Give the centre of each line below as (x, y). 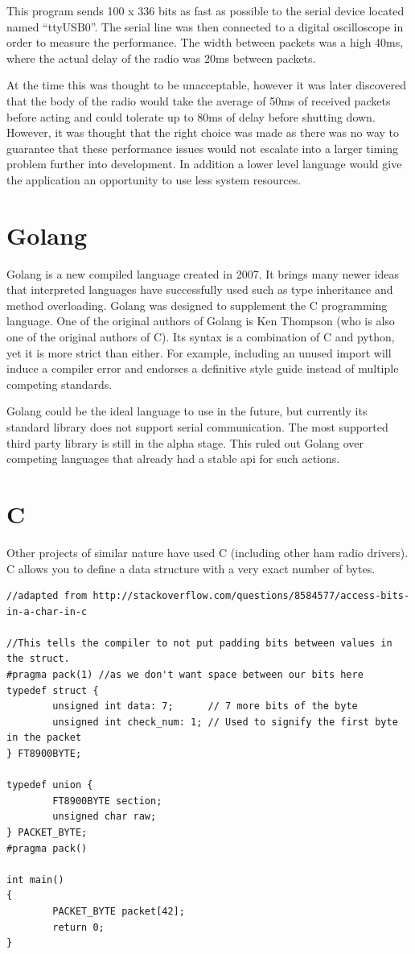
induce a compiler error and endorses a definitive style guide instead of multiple (203, 368)
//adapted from (47, 596)
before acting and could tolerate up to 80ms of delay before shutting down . (191, 116)
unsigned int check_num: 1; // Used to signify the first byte (225, 722)
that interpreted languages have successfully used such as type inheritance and (200, 289)
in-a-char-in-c (47, 611)
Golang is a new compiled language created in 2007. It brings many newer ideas (203, 273)
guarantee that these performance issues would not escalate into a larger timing (203, 148)
